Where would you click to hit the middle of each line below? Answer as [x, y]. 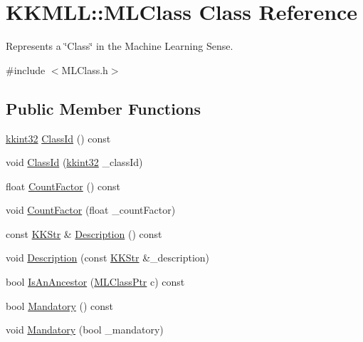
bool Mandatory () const [60, 305]
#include [26, 69]
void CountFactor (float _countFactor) [91, 210]
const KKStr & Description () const [84, 233]
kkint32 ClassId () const [58, 138]
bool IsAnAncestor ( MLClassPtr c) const [95, 282]
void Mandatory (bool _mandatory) [85, 330]
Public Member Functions [103, 108]
